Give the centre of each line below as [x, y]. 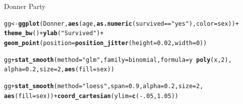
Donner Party [25, 6]
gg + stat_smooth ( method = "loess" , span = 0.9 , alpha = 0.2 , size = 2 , [104, 86]
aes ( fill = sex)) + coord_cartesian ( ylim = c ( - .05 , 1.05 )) [91, 96]
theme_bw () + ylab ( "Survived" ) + [54, 33]
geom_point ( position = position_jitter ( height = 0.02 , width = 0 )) [106, 43]
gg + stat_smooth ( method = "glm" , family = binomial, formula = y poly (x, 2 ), [118, 60]
